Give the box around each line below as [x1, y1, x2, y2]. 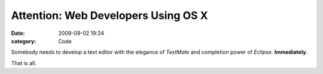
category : [11, 37, 36, 44]
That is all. [11, 59, 37, 66]
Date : [11, 30, 25, 37]
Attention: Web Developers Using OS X [11, 9, 209, 22]
